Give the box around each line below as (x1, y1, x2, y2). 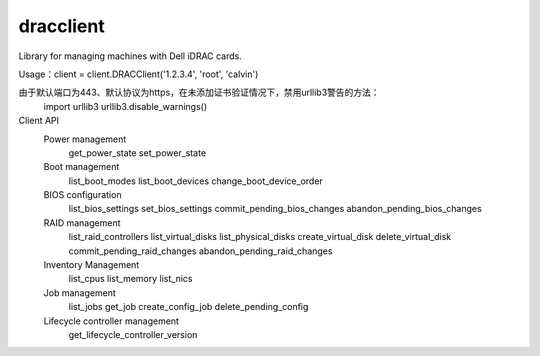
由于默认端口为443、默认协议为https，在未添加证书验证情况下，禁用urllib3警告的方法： (18, 86, 380, 99)
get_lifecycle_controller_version (68, 328, 198, 340)
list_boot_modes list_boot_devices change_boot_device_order (68, 175, 324, 187)
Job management (43, 286, 117, 299)
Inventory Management (43, 259, 140, 271)
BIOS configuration (43, 189, 122, 201)
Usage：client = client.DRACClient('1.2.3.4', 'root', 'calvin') (18, 68, 259, 80)
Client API (18, 115, 60, 127)
